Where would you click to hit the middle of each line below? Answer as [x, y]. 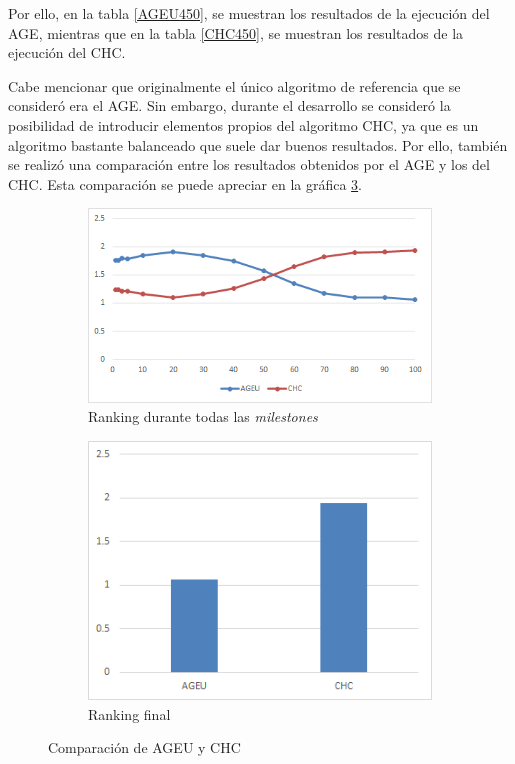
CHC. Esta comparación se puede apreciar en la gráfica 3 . [185, 183]
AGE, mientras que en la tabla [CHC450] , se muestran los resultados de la [236, 32]
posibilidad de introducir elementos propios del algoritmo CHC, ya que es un [243, 124]
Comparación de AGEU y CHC [144, 747]
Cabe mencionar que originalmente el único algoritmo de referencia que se [234, 85]
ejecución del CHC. [67, 52]
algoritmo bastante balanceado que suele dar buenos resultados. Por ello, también [258, 144]
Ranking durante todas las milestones [203, 416]
